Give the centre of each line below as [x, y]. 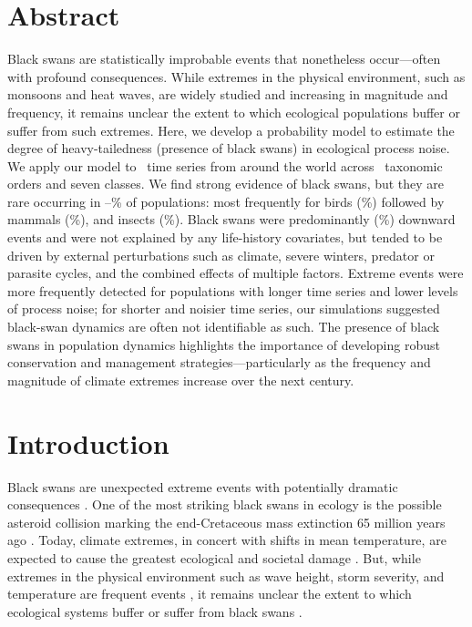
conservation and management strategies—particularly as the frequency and [219, 362]
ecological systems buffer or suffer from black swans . [155, 611]
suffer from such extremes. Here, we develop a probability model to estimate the [231, 130]
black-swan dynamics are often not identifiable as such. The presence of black [224, 327]
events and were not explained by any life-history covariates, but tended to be [225, 237]
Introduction [88, 442]
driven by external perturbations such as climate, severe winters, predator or [221, 255]
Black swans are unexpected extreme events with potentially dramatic [203, 486]
